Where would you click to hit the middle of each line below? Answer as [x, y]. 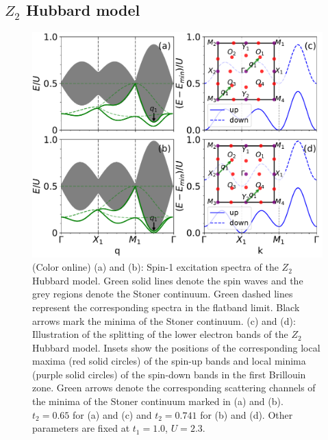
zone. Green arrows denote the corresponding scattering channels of [174, 388]
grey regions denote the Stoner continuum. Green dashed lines [163, 294]
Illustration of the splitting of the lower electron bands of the [160, 334]
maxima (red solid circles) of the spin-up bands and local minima [169, 361]
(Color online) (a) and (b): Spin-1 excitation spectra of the [155, 267]
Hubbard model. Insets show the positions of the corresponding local [176, 347]
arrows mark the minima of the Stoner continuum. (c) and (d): [164, 320]
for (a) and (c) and [112, 414]
